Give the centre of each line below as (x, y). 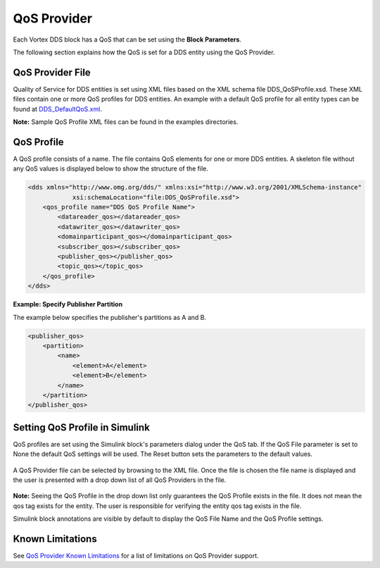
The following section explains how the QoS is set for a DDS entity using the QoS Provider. (144, 52)
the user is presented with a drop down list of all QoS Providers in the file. (120, 480)
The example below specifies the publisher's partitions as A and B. (110, 317)
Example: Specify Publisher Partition (68, 304)
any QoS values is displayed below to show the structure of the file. (111, 168)
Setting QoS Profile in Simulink (82, 427)
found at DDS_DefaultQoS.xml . (57, 109)
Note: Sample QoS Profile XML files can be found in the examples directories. (126, 122)
